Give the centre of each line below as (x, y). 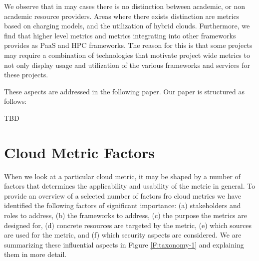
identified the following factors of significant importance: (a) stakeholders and (123, 205)
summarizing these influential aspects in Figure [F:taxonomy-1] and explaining (124, 244)
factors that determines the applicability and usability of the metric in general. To (130, 186)
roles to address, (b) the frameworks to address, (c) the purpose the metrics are (126, 215)
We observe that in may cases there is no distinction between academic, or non (125, 6)
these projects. (26, 75)
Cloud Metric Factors (80, 152)
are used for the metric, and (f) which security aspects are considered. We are (123, 235)
